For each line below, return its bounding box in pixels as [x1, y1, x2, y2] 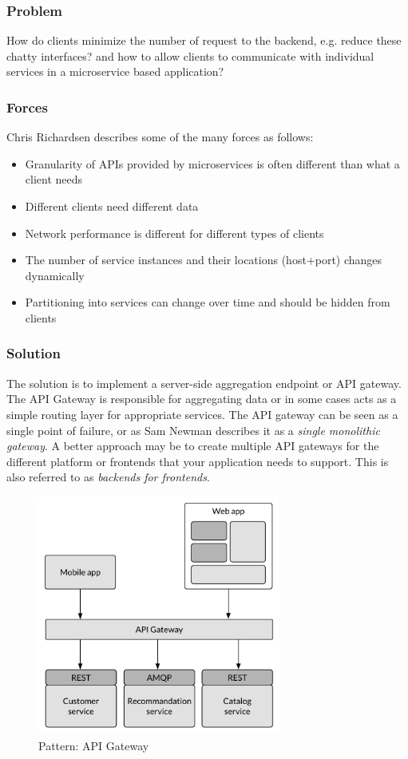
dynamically [25, 267, 85, 283]
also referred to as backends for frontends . [6, 468, 210, 485]
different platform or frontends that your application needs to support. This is [6, 453, 389, 469]
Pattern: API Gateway [38, 737, 149, 753]
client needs [25, 171, 83, 188]
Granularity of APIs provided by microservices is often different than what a [25, 155, 400, 172]
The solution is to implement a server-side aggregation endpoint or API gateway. [6, 374, 402, 391]
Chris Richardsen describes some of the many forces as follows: [6, 128, 314, 145]
